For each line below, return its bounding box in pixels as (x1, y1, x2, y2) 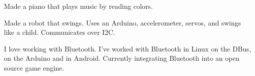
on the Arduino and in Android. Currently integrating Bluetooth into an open (4, 53, 240, 63)
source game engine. (4, 62, 64, 73)
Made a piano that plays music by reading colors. (4, 1, 153, 11)
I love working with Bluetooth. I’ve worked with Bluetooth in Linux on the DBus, (4, 43, 252, 53)
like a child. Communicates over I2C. (4, 27, 115, 37)
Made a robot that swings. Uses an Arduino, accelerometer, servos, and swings (4, 17, 241, 27)
